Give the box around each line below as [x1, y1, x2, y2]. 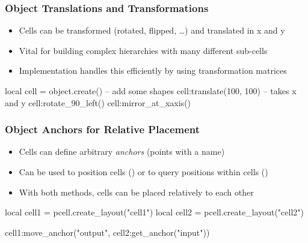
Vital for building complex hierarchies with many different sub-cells [19, 44, 268, 56]
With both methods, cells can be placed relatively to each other [19, 185, 254, 198]
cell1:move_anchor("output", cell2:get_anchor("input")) [5, 226, 210, 238]
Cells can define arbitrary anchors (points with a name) [19, 145, 225, 158]
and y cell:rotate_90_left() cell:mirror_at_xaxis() [5, 96, 191, 109]
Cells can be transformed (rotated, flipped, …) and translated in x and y [19, 24, 285, 37]
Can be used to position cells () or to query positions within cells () [19, 166, 268, 178]
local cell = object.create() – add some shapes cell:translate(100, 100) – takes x [5, 85, 297, 97]
